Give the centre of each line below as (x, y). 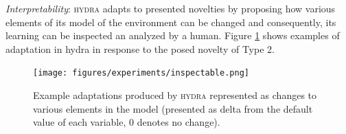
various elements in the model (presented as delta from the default (173, 108)
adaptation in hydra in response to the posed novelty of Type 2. (140, 48)
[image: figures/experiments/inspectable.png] (141, 73)
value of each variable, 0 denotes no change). (127, 122)
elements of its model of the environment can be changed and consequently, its (171, 22)
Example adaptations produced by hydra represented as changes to (175, 95)
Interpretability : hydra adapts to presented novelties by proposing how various (171, 8)
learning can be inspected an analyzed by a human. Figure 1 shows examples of (173, 35)
